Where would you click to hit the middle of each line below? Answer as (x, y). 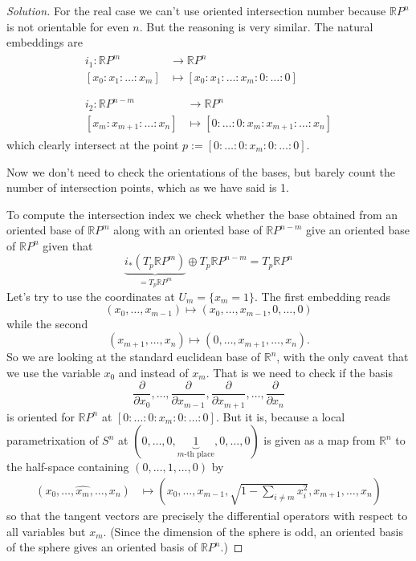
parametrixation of (53, 440)
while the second (47, 324)
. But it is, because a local (280, 416)
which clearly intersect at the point (93, 144)
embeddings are (45, 42)
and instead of (153, 372)
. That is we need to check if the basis (300, 372)
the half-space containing (68, 467)
